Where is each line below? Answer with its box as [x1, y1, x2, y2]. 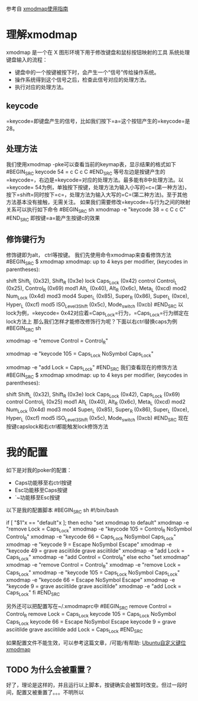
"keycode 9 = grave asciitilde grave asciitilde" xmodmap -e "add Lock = [6, 583, 181, 590]
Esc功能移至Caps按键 [14, 486, 68, 493]
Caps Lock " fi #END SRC [6, 589, 60, 597]
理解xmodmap [6, 28, 78, 41]
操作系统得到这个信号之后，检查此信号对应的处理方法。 [14, 76, 150, 83]
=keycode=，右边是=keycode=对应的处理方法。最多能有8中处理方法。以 [6, 176, 184, 183]
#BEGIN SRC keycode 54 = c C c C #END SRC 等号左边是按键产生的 [6, 168, 165, 176]
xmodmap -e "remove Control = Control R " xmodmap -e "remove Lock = [6, 561, 181, 570]
